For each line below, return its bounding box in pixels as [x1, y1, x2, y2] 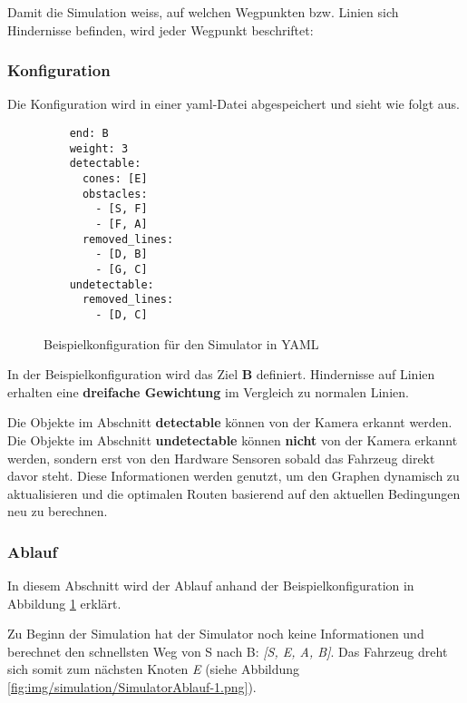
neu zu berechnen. [7, 502, 108, 521]
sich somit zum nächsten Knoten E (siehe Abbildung [7, 659, 300, 679]
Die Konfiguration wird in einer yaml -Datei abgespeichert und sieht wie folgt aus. [7, 94, 460, 113]
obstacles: [82, 187, 148, 200]
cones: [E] [82, 171, 148, 185]
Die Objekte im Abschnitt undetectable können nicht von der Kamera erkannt [7, 430, 458, 449]
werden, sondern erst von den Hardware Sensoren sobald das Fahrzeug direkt [7, 448, 435, 467]
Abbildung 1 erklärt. [7, 593, 122, 612]
